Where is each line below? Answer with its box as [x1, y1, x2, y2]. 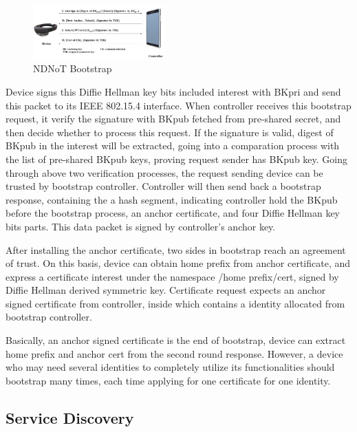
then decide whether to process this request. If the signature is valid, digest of [6, 125, 334, 139]
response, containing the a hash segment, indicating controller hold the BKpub [6, 192, 338, 206]
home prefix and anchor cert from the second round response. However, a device [6, 346, 343, 360]
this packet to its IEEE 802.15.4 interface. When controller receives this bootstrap [6, 98, 351, 112]
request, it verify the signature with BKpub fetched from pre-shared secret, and [6, 111, 341, 126]
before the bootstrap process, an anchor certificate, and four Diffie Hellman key [6, 206, 340, 220]
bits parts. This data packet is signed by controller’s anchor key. [6, 219, 276, 233]
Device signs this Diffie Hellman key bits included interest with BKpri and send [6, 84, 341, 98]
